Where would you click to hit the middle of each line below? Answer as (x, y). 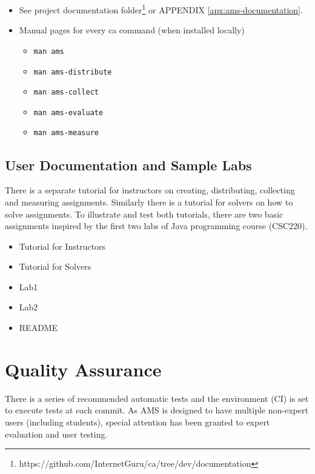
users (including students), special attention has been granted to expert (138, 422)
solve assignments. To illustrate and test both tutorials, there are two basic (144, 214)
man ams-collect (66, 92)
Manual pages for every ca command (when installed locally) (132, 30)
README (38, 328)
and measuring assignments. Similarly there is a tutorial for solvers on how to (149, 202)
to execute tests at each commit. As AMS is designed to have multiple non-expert (157, 410)
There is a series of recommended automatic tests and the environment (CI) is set (157, 398)
